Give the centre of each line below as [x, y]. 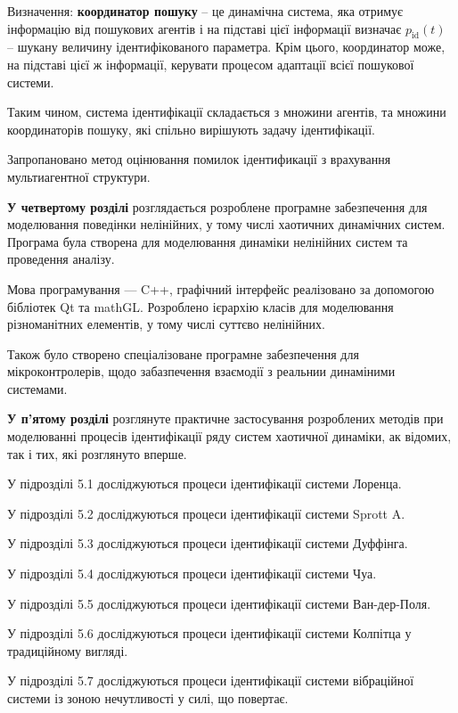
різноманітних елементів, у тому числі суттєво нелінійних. [166, 324]
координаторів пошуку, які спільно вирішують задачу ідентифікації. [191, 129]
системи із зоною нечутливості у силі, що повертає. [148, 698]
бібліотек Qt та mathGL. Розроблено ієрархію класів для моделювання [200, 306]
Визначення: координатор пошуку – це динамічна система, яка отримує [205, 11]
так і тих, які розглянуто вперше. [97, 453]
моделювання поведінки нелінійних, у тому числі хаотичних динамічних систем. [226, 224]
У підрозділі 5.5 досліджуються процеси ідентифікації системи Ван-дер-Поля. [219, 603]
